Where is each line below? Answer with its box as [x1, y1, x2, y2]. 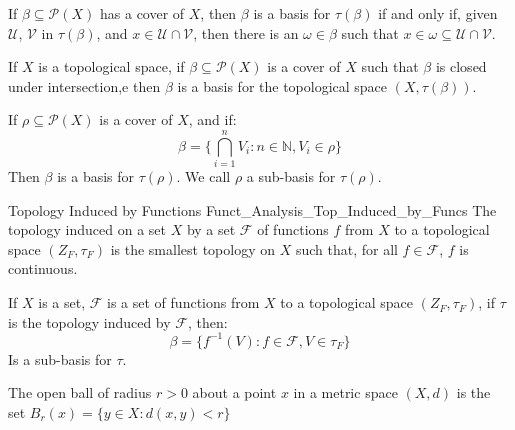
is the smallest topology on [110, 238, 275, 259]
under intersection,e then [8, 75, 161, 96]
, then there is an [193, 22, 299, 43]
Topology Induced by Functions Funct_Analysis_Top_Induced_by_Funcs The [8, 199, 497, 220]
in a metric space [293, 382, 398, 403]
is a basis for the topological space [177, 75, 388, 96]
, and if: [188, 109, 237, 130]
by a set [186, 219, 236, 240]
